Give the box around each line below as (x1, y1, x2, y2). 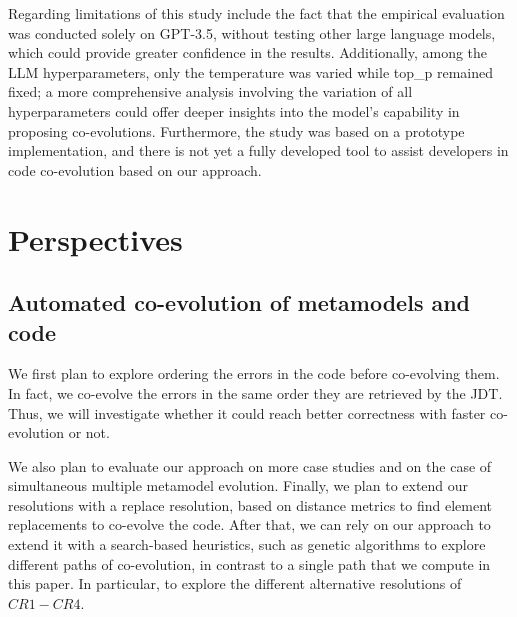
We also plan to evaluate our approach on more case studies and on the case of (8, 455, 492, 476)
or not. (68, 422, 110, 443)
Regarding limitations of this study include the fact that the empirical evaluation (8, 3, 505, 23)
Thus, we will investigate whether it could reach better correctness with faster (8, 402, 486, 423)
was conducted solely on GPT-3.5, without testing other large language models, (8, 22, 496, 43)
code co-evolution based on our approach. (8, 159, 262, 180)
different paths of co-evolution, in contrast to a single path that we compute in (8, 553, 491, 574)
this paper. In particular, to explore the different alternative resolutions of (8, 573, 462, 594)
